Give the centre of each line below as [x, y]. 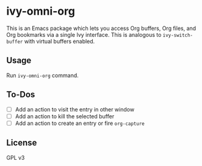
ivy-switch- [178, 35]
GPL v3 [16, 157]
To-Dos [21, 95]
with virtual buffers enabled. [60, 41]
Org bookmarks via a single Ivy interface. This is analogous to [84, 34]
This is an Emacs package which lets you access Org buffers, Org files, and [101, 28]
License [22, 143]
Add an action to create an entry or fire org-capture [80, 123]
